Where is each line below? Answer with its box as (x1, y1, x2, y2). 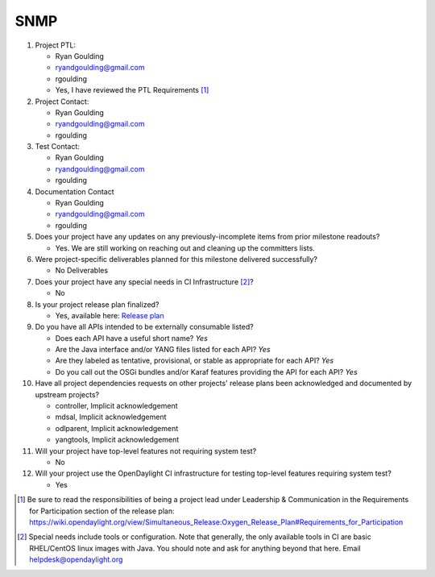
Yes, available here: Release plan (55, 310, 164, 320)
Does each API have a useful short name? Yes (55, 333, 209, 342)
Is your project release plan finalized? (35, 299, 159, 309)
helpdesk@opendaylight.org (29, 554, 123, 564)
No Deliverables (55, 266, 109, 276)
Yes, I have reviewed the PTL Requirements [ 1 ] (55, 85, 209, 95)
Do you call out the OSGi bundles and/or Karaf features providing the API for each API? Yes (55, 367, 358, 376)
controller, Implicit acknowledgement (55, 401, 178, 411)
